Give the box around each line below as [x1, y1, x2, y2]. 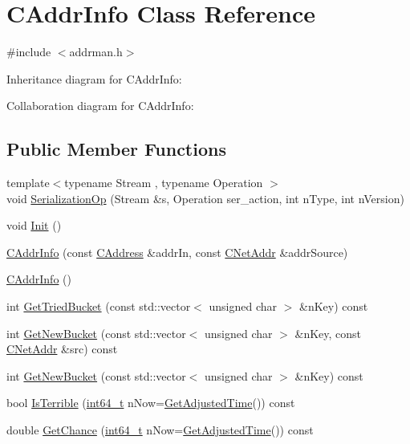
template [6, 174, 50, 191]
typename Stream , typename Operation [64, 174, 263, 191]
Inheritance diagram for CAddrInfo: [6, 70, 182, 87]
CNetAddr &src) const [6, 340, 118, 357]
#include [6, 43, 51, 60]
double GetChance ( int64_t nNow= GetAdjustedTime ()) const [6, 422, 314, 438]
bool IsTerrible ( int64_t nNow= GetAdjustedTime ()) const [6, 394, 295, 411]
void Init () [6, 217, 62, 234]
